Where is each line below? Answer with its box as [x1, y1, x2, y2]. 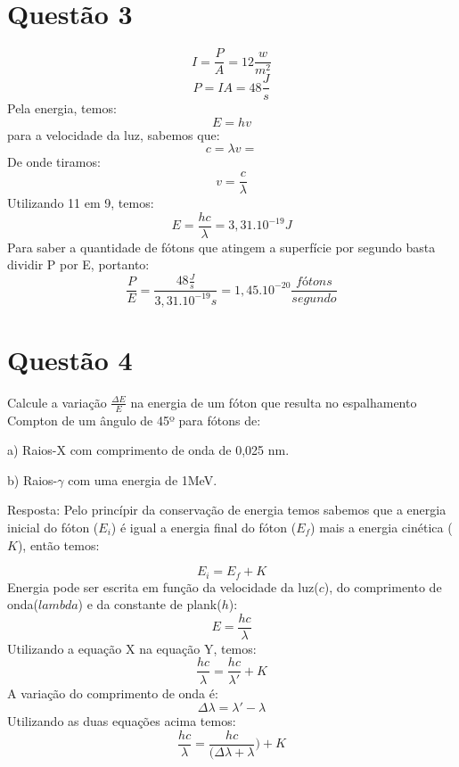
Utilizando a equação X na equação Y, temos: [7, 639, 257, 657]
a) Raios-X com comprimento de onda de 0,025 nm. [7, 441, 290, 459]
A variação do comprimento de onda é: [7, 683, 218, 702]
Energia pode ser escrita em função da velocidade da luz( [7, 577, 319, 596]
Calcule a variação [7, 392, 107, 411]
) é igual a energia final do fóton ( [111, 517, 297, 536]
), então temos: [17, 535, 100, 554]
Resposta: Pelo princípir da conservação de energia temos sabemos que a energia [7, 500, 447, 519]
